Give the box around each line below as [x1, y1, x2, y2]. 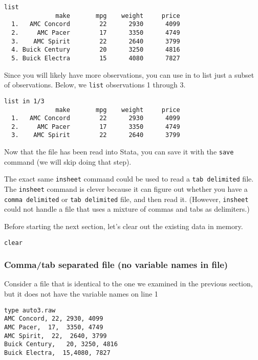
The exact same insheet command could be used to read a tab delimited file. [4, 173, 254, 184]
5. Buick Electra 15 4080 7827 [11, 54, 180, 62]
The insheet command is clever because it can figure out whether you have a [4, 184, 248, 194]
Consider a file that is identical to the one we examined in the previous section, [4, 278, 253, 289]
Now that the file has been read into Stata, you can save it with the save [4, 146, 234, 157]
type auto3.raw [4, 306, 56, 314]
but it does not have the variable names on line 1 [4, 288, 158, 299]
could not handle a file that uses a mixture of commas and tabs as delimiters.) [4, 204, 250, 214]
